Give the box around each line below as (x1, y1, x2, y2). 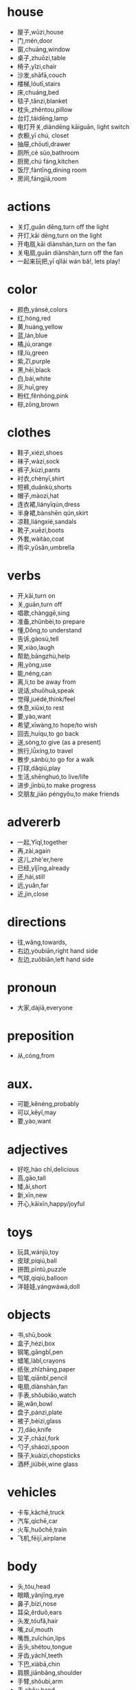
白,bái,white (16, 374, 52, 383)
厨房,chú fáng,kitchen (16, 157, 79, 165)
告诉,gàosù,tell (16, 634, 59, 643)
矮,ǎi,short (16, 1183, 47, 1191)
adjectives (7, 1142, 69, 1157)
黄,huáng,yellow (16, 322, 63, 331)
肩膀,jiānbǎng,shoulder (16, 1669, 82, 1677)
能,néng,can (16, 669, 52, 677)
